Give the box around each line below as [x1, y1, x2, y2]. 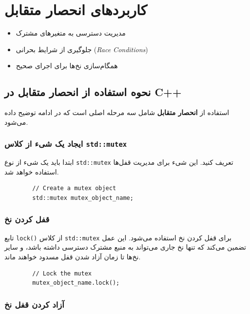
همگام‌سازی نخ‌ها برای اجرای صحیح [16, 60, 118, 71]
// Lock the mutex [32, 270, 92, 277]
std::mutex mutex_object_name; [32, 194, 134, 201]
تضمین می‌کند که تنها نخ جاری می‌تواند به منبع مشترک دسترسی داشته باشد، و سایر [4, 242, 247, 252]
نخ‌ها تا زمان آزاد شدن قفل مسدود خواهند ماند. [4, 251, 141, 261]
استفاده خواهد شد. [4, 166, 59, 177]
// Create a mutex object [32, 185, 116, 192]
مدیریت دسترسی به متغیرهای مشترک [16, 28, 126, 38]
